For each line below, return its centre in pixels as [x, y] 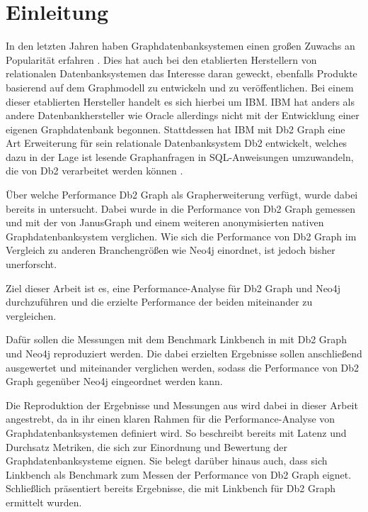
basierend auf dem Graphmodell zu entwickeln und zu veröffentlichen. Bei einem [180, 87]
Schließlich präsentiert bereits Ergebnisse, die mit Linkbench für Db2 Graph [171, 488]
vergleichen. [31, 315]
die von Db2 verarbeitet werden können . [94, 171]
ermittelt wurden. [44, 502]
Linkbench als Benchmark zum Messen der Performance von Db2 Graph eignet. [179, 474]
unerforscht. [31, 264]
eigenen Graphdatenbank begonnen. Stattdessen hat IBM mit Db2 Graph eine [176, 129]
